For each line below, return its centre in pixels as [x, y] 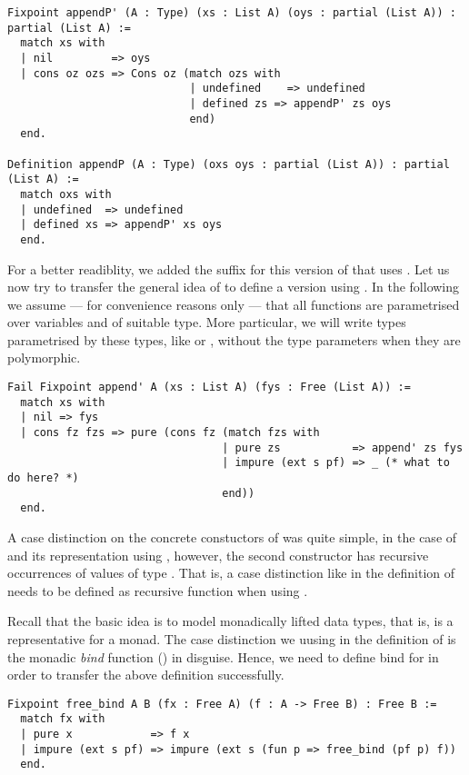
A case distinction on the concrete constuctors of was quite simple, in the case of [232, 537]
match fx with [63, 719]
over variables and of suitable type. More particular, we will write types [207, 322]
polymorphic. [44, 358]
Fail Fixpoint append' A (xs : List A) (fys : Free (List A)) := [209, 387]
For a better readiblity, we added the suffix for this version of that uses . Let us [229, 268]
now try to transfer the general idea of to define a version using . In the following [234, 287]
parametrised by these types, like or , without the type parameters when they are [234, 339]
